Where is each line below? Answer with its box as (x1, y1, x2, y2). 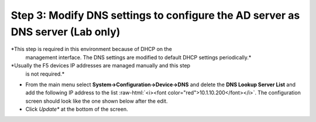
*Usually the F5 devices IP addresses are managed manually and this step (11, 62, 190, 69)
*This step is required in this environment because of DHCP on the (11, 46, 172, 53)
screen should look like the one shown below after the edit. (25, 97, 168, 104)
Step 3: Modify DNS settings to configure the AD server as (11, 9, 300, 22)
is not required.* (25, 70, 65, 77)
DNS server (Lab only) (11, 25, 121, 38)
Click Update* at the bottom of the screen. (25, 106, 128, 113)
